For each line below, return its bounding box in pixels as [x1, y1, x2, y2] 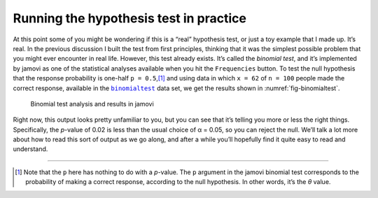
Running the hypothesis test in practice [13, 10, 247, 26]
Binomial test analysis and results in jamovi [30, 99, 154, 108]
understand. [13, 145, 48, 153]
